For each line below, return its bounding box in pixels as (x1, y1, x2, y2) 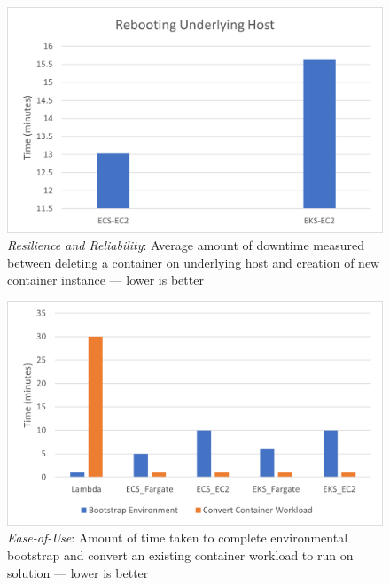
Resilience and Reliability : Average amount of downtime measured (7, 236, 364, 254)
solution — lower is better (7, 563, 149, 581)
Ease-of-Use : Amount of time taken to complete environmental (7, 528, 348, 547)
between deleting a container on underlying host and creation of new (7, 253, 380, 271)
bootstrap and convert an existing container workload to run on (7, 546, 354, 565)
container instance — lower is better (7, 270, 204, 289)
